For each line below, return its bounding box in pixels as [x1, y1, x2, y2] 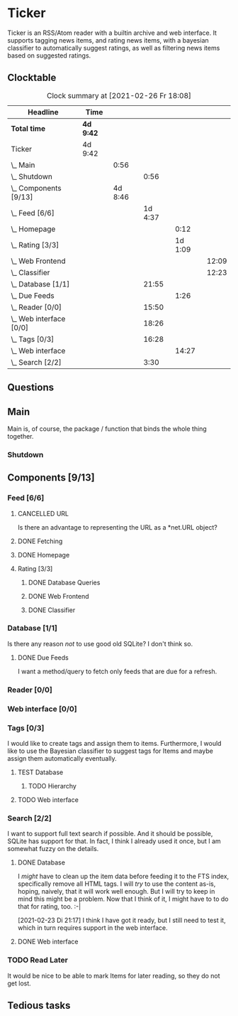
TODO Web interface [17, 796, 79, 804]
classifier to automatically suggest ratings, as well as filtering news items [7, 43, 220, 52]
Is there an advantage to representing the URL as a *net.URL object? [17, 523, 217, 531]
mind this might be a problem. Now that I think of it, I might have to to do [17, 894, 229, 904]
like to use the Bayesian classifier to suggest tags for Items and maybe [7, 747, 214, 755]
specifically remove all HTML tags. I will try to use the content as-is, [17, 879, 216, 888]
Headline [28, 107, 59, 117]
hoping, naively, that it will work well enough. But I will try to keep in [17, 887, 215, 896]
